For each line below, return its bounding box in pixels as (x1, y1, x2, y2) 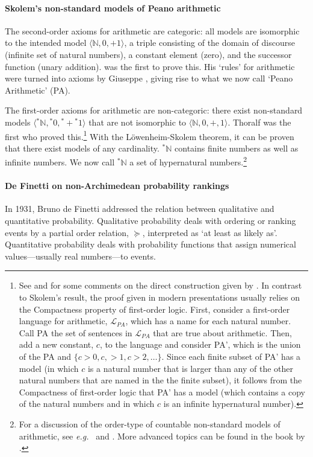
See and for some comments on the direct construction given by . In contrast (19, 279, 302, 292)
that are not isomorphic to (88, 115, 187, 128)
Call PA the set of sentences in (19, 326, 132, 339)
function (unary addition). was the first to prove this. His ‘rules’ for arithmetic (5, 60, 295, 72)
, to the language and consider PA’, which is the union (99, 338, 301, 351)
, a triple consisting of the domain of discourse (124, 36, 295, 49)
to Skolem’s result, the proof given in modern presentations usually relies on (19, 291, 300, 303)
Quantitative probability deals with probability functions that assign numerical (5, 238, 296, 251)
